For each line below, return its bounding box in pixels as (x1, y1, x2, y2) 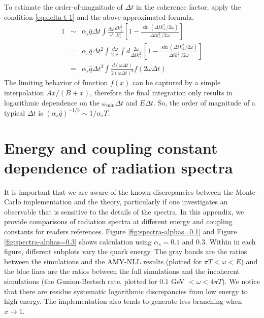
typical (4, 107, 25, 118)
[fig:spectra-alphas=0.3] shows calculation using (4, 236, 152, 246)
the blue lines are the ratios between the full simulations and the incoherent (4, 266, 240, 276)
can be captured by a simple (132, 77, 221, 88)
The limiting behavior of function (4, 77, 108, 88)
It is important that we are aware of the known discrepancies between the (4, 186, 234, 197)
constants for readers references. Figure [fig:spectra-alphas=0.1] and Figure (4, 226, 237, 237)
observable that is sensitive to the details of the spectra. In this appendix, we (4, 206, 244, 217)
